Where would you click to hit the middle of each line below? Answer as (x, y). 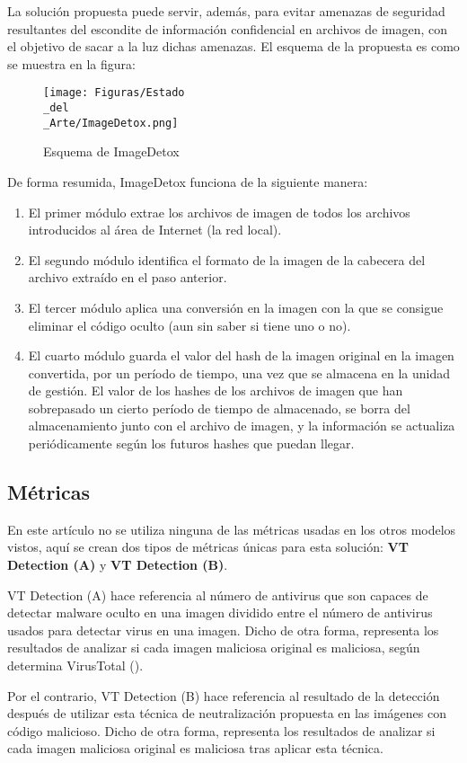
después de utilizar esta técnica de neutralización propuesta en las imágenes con (227, 713)
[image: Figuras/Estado (114, 93)
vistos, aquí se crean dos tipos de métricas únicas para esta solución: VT (208, 547)
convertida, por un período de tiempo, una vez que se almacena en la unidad (239, 373)
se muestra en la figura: (71, 63)
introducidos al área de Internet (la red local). (155, 230)
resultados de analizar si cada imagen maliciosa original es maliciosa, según (214, 648)
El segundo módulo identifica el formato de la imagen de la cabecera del (227, 259)
